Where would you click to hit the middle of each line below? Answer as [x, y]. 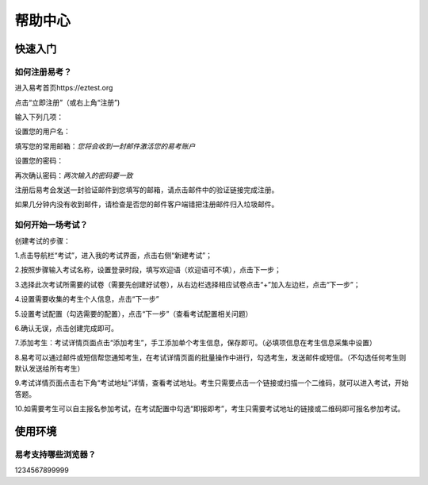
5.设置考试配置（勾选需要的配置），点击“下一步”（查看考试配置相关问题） [134, 314]
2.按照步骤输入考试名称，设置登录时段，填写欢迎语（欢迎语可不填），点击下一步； [148, 270]
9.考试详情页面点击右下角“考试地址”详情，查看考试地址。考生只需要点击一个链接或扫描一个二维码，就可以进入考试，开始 [212, 383]
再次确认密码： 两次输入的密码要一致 [74, 175]
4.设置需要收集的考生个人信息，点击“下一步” [87, 299]
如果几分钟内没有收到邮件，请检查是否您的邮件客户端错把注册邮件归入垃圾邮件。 [147, 204]
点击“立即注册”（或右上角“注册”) [67, 102]
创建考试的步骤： [42, 241]
